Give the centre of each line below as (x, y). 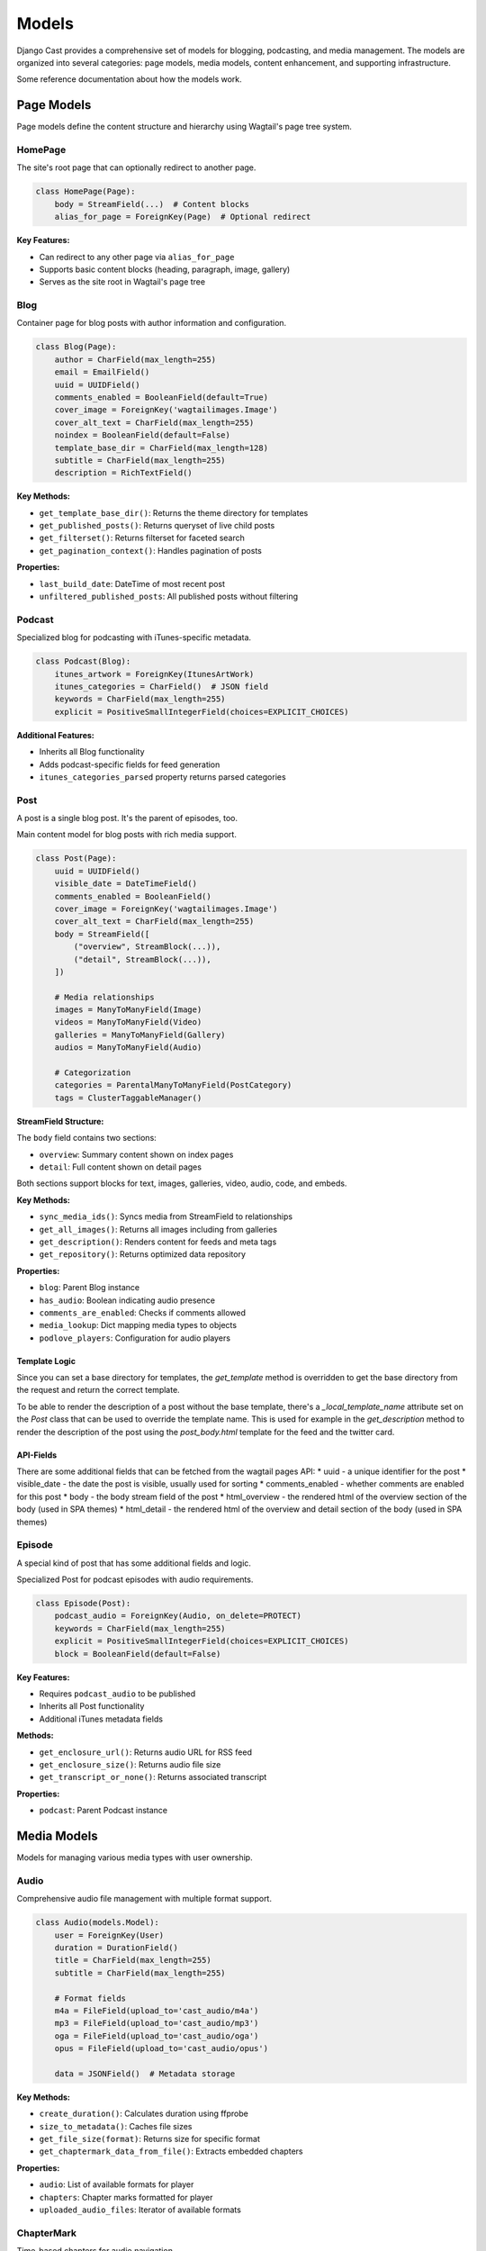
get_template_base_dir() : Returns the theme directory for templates (174, 512)
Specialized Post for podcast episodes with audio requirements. (135, 1579)
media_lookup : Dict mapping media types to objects (138, 1325)
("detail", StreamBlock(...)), (142, 959)
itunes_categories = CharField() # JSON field (162, 686)
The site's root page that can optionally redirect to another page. (136, 167)
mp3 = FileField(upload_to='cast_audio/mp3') (157, 2023)
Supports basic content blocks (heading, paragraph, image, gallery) (165, 269)
